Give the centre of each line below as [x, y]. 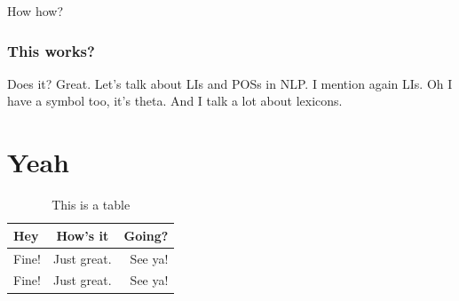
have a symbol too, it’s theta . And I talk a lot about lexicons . [175, 101]
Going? [146, 235]
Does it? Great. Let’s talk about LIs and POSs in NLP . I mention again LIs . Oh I [230, 83]
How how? [35, 11]
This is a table [91, 205]
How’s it [83, 235]
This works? [51, 50]
